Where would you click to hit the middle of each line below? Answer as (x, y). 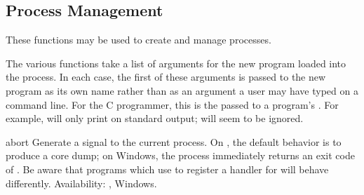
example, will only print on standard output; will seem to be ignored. (155, 118)
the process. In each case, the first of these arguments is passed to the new (166, 77)
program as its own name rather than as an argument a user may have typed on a (182, 90)
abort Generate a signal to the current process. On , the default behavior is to (174, 141)
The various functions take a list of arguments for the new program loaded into (176, 63)
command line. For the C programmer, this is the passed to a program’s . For (172, 104)
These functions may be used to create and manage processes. (139, 40)
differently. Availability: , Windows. (81, 183)
